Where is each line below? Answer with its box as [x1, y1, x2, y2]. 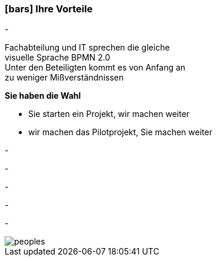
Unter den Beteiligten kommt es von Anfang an [5, 62, 186, 73]
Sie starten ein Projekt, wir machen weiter [28, 109, 190, 119]
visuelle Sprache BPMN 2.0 [5, 52, 111, 63]
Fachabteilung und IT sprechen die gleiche [5, 42, 170, 53]
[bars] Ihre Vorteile [5, 3, 93, 15]
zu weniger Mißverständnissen [5, 72, 124, 83]
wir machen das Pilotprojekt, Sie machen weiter [28, 127, 212, 138]
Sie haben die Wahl [5, 91, 81, 101]
